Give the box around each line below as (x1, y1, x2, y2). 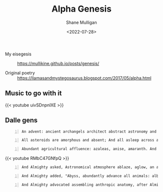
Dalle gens (5, 116, 38, 124)
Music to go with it (5, 89, 62, 98)
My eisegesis (5, 51, 32, 57)
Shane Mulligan (66, 19, 97, 25)
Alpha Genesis (51, 3, 112, 15)
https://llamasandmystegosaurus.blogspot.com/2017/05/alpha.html (17, 75, 152, 81)
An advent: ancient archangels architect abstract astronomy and (21, 129, 157, 134)
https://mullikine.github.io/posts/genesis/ (17, 60, 99, 66)
